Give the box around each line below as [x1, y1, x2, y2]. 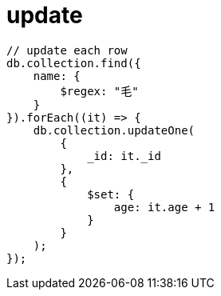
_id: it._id [87, 149, 161, 162]
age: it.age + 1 [113, 200, 215, 214]
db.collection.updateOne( [33, 123, 195, 137]
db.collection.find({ [6, 56, 141, 70]
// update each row [6, 43, 128, 57]
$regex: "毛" [60, 84, 139, 98]
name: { [33, 69, 81, 82]
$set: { [87, 187, 135, 201]
